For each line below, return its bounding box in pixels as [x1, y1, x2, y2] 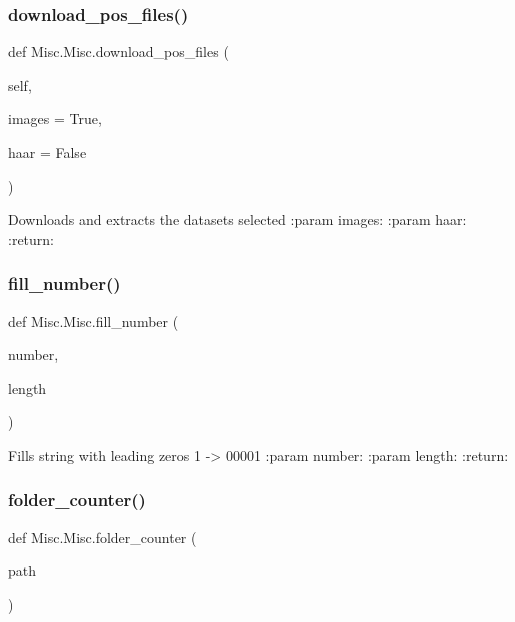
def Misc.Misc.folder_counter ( [8, 526, 197, 547]
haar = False [8, 142, 87, 162]
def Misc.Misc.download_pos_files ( [8, 41, 229, 62]
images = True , [8, 108, 102, 129]
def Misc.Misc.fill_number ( [8, 310, 179, 331]
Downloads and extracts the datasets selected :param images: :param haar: [8, 209, 467, 230]
